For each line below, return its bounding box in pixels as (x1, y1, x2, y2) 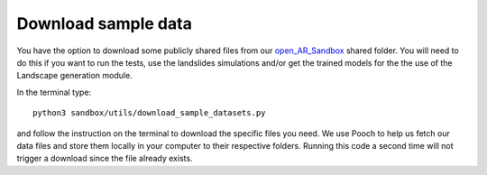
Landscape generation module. (16, 70, 133, 81)
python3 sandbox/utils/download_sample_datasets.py (32, 108, 266, 118)
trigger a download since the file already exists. (16, 153, 193, 164)
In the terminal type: (16, 87, 92, 97)
